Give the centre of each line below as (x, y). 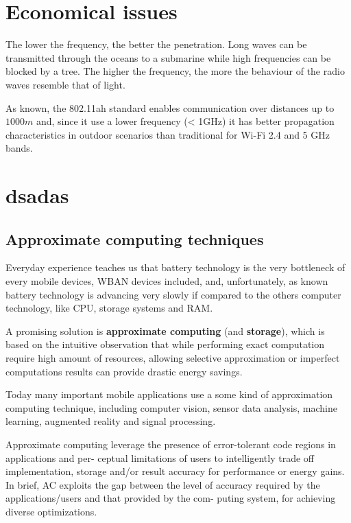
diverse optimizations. (51, 511)
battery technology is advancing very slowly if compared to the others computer (173, 294)
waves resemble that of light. (65, 84)
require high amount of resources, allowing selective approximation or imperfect (173, 358)
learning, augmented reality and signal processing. (111, 421)
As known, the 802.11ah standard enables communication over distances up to (170, 107)
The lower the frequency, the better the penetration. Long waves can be (156, 44)
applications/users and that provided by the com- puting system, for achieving (171, 498)
